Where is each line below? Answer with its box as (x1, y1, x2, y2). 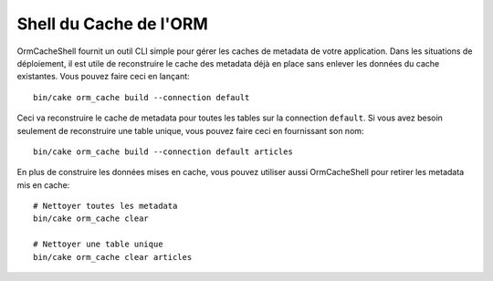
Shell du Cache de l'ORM (16, 14, 209, 34)
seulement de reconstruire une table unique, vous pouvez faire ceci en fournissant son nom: (16, 125, 364, 136)
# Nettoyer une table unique (33, 239, 163, 250)
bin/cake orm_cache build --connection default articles (33, 146, 294, 157)
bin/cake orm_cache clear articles (33, 252, 193, 262)
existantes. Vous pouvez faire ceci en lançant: (16, 71, 191, 82)
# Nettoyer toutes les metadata (33, 201, 178, 212)
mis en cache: (16, 179, 70, 191)
